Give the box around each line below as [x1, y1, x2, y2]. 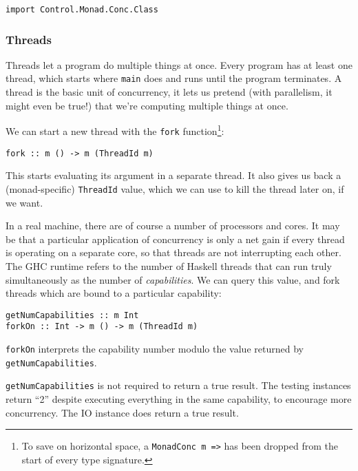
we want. [6, 195, 43, 209]
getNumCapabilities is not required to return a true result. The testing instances [6, 378, 351, 392]
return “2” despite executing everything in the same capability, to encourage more [6, 391, 352, 406]
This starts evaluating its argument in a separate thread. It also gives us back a [6, 168, 341, 182]
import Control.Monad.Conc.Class [6, 5, 158, 14]
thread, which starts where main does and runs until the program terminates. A [6, 71, 342, 85]
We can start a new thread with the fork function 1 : [6, 122, 224, 138]
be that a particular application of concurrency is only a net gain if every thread [6, 231, 345, 246]
